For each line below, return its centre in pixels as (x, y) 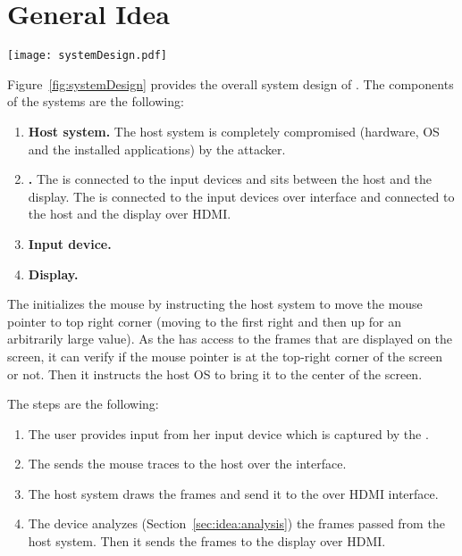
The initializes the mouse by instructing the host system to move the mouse (215, 304)
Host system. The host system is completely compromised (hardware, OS (234, 131)
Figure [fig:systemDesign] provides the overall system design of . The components (231, 83)
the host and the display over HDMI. (130, 214)
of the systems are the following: (96, 101)
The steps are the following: (83, 404)
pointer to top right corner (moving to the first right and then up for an (205, 321)
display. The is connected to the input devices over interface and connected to (241, 196)
